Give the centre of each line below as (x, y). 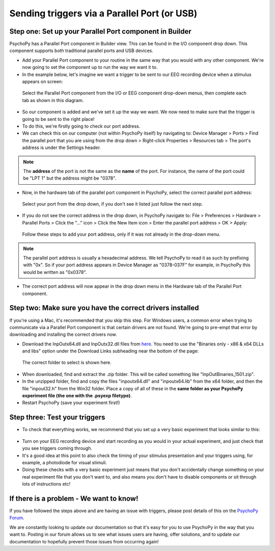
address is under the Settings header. (62, 147)
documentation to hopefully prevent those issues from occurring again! (84, 541)
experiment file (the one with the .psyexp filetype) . (77, 396)
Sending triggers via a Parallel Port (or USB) (103, 13)
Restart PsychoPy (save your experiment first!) (71, 403)
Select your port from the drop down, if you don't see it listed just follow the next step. (113, 204)
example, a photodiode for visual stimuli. (64, 462)
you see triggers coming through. (57, 448)
